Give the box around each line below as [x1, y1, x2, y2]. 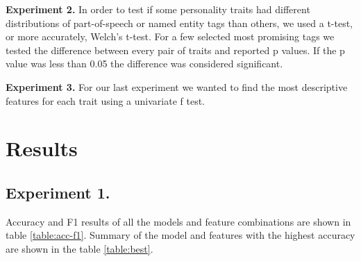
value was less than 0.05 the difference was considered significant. [6, 56, 283, 71]
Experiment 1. [6, 181, 110, 203]
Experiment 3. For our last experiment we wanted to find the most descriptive [6, 79, 348, 94]
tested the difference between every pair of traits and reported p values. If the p [6, 42, 345, 57]
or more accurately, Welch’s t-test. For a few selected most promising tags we [6, 29, 335, 44]
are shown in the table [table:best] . [6, 241, 153, 255]
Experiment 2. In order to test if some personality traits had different [6, 2, 310, 16]
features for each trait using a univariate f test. [6, 93, 205, 108]
